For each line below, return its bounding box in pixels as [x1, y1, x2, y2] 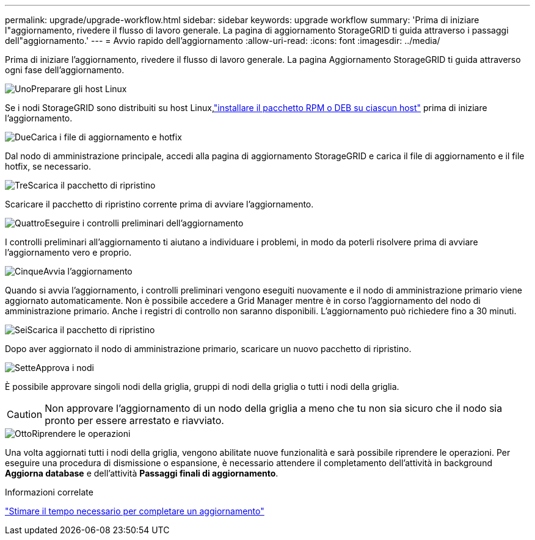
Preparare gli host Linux [31, 84, 127, 94]
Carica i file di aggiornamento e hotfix [31, 132, 182, 142]
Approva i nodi [35, 362, 94, 373]
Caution [7, 408, 43, 420]
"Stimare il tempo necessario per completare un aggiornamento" [5, 506, 264, 516]
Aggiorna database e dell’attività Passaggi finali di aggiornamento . [5, 468, 278, 478]
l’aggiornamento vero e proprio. [5, 247, 132, 257]
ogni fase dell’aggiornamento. [5, 65, 125, 75]
